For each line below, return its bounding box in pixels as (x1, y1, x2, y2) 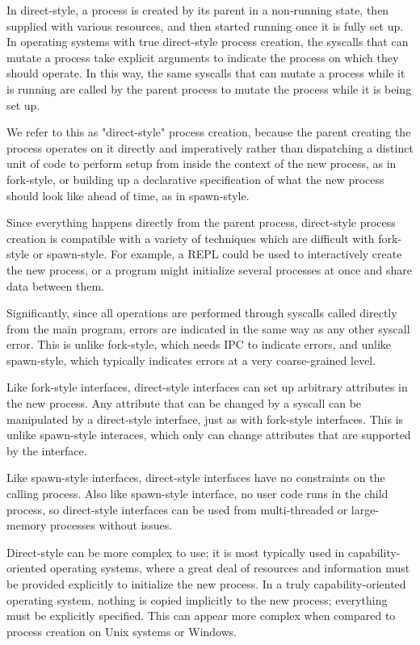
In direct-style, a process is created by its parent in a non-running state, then (6, 2, 389, 18)
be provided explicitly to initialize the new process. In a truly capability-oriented (6, 576, 406, 592)
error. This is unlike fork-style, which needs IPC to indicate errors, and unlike (6, 336, 392, 353)
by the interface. (6, 442, 87, 459)
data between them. (6, 277, 104, 294)
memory (6, 517, 47, 534)
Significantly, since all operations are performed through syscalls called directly (6, 304, 397, 321)
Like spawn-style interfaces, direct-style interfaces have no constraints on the (6, 469, 385, 486)
